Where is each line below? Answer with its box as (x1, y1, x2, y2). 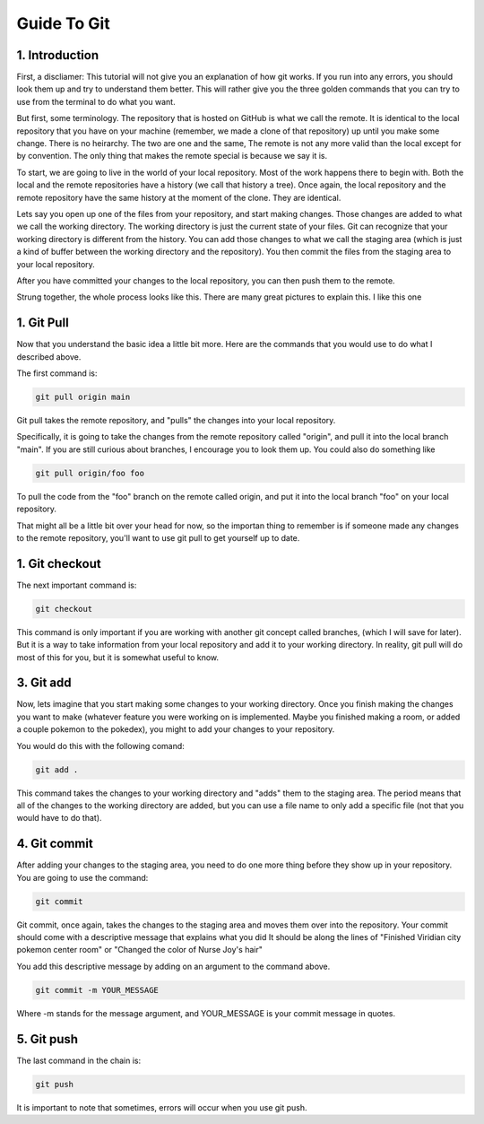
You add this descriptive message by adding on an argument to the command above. (16, 961, 331, 972)
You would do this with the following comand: (16, 740, 186, 751)
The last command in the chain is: (16, 1055, 142, 1066)
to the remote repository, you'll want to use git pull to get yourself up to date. (16, 532, 300, 543)
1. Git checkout (16, 556, 102, 571)
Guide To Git (16, 13, 111, 33)
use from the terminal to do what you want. (16, 96, 176, 107)
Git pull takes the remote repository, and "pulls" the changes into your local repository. (16, 414, 336, 425)
